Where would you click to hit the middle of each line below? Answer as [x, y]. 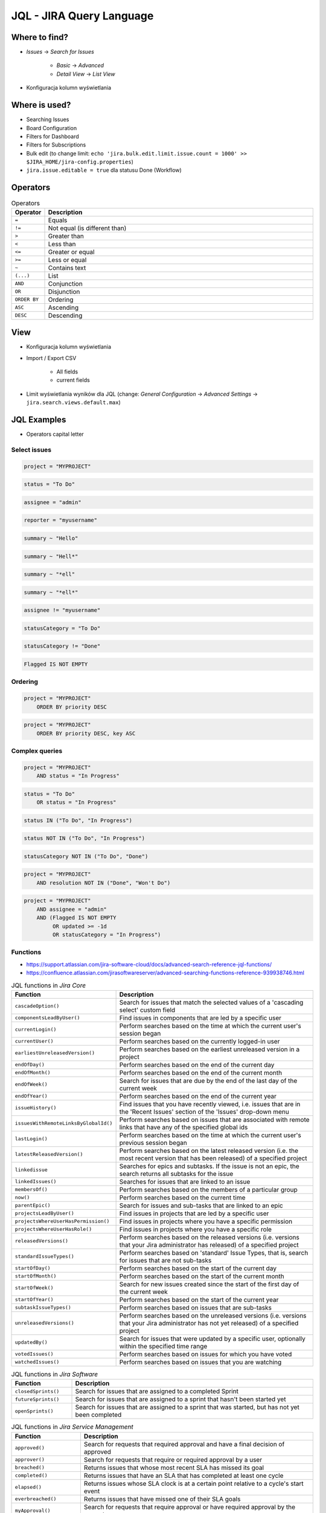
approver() [30, 1459]
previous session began [153, 1143]
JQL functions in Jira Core [49, 985]
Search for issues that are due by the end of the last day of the [208, 1080]
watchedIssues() [37, 1362]
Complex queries [37, 750]
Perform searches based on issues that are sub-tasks [195, 1307]
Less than [62, 244]
